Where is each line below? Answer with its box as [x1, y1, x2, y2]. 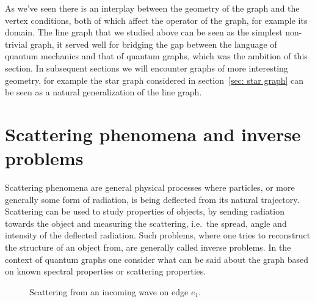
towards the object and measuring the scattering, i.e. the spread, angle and [5, 216, 287, 229]
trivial [5, 37, 28, 50]
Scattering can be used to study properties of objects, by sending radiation [5, 205, 284, 218]
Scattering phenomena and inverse [5, 121, 301, 146]
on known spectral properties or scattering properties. [5, 265, 206, 278]
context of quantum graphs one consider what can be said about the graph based [5, 252, 309, 265]
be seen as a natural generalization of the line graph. [5, 86, 202, 98]
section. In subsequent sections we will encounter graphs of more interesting [5, 61, 288, 74]
